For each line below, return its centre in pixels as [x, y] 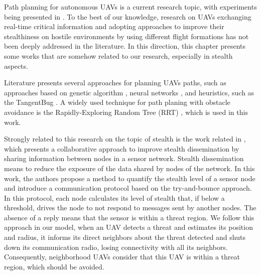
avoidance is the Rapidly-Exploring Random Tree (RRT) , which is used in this [126, 112]
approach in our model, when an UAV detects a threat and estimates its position [128, 227]
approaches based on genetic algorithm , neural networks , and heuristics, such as [129, 92]
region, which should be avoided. [54, 266]
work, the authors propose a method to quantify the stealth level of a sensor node [130, 178]
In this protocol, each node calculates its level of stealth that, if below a [114, 197]
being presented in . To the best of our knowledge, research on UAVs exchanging [128, 16]
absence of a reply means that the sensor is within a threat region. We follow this [129, 217]
